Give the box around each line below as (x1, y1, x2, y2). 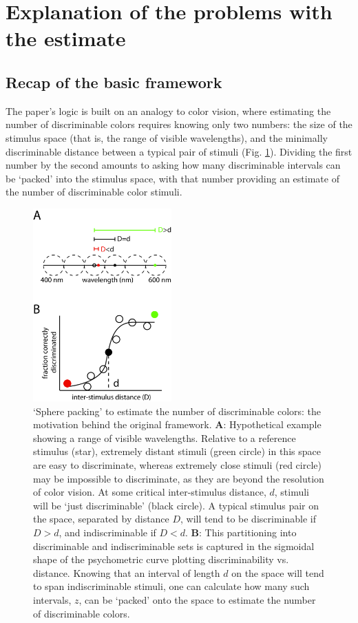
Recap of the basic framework (6, 71, 222, 92)
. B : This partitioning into (185, 525, 297, 540)
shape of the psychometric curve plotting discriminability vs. (33, 552, 289, 567)
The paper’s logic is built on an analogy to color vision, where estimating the (6, 103, 331, 118)
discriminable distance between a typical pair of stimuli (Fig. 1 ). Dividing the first (6, 144, 352, 158)
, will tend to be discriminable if (180, 511, 316, 526)
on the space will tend (231, 565, 324, 580)
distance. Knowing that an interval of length (33, 565, 220, 580)
